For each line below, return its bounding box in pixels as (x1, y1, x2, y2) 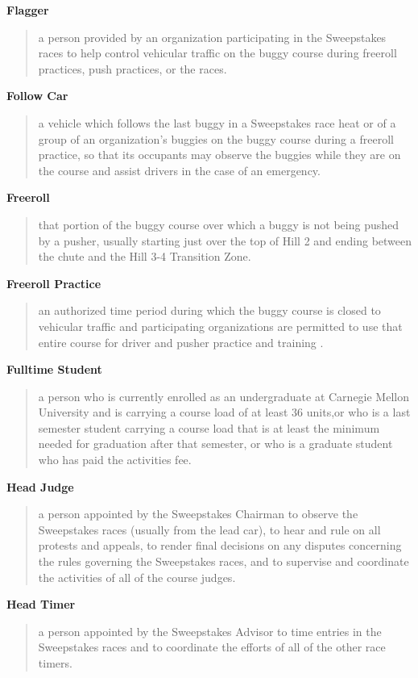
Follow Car (6, 87, 68, 104)
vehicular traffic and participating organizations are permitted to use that (38, 317, 403, 334)
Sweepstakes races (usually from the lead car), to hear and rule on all (38, 521, 381, 538)
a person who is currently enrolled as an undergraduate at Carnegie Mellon (38, 387, 409, 404)
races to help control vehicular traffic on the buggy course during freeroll (38, 44, 397, 61)
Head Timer (6, 596, 76, 613)
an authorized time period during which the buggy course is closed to (38, 302, 381, 319)
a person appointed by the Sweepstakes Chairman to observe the (38, 505, 358, 522)
